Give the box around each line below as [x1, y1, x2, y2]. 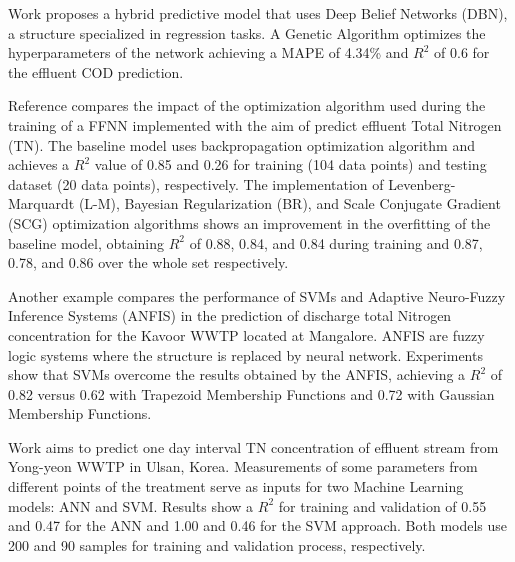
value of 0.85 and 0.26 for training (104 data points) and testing [94, 154, 487, 175]
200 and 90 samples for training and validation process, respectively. [8, 534, 426, 555]
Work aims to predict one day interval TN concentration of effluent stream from [8, 436, 499, 457]
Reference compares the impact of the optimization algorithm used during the [8, 95, 486, 116]
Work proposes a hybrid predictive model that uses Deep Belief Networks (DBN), [8, 3, 508, 23]
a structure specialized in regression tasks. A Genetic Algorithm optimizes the [8, 22, 486, 43]
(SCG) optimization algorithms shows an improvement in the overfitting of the [8, 212, 491, 233]
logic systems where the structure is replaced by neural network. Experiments [8, 344, 483, 365]
